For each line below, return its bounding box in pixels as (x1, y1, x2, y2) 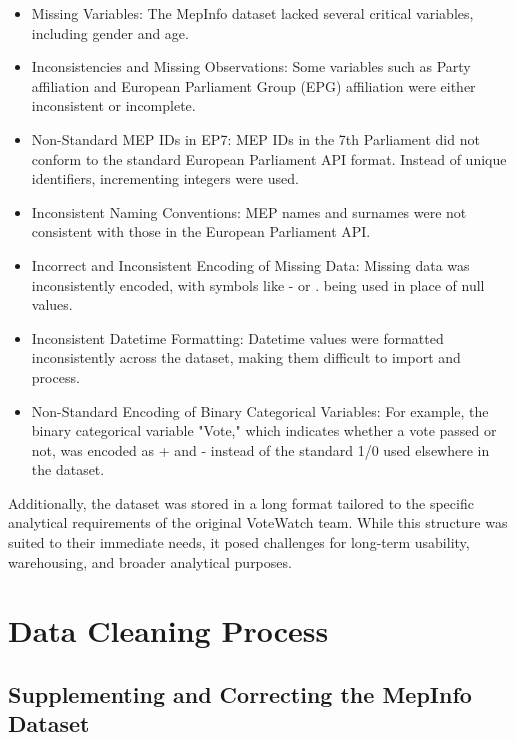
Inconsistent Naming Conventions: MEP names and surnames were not (31, 201, 467, 222)
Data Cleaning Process (8, 610, 329, 651)
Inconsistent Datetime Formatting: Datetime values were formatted (31, 327, 444, 348)
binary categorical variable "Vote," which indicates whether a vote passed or (31, 420, 497, 441)
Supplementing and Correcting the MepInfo (8, 679, 472, 710)
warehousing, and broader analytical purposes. (8, 551, 292, 572)
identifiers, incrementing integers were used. (31, 168, 299, 189)
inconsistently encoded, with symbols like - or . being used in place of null (31, 274, 485, 295)
